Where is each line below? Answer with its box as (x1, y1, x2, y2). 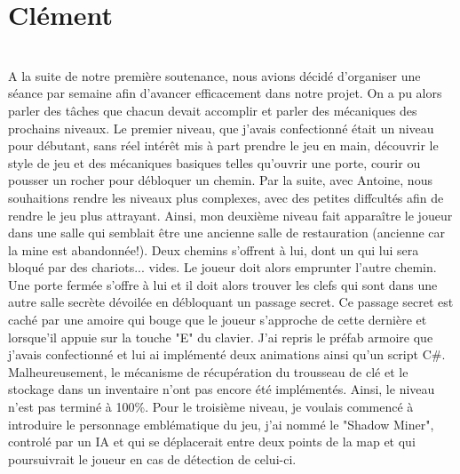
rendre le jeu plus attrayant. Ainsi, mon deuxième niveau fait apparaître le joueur (8, 205, 453, 224)
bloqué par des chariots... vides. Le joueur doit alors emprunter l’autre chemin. (8, 258, 437, 277)
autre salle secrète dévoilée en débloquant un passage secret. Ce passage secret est (8, 293, 454, 311)
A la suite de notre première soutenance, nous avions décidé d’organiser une (8, 66, 421, 84)
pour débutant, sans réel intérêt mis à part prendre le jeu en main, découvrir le (8, 136, 439, 155)
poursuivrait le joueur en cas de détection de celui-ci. (8, 449, 297, 468)
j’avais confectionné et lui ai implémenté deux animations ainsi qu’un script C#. (8, 345, 446, 364)
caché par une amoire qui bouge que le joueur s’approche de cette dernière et (8, 310, 427, 329)
